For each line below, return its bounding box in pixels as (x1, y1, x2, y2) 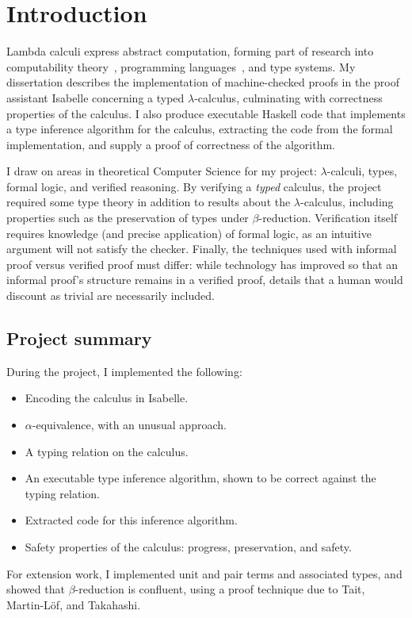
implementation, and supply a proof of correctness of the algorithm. (6, 136, 335, 152)
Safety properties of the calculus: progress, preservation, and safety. (25, 538, 352, 555)
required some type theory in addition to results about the (6, 194, 291, 210)
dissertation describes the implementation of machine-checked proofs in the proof (6, 74, 399, 90)
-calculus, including (300, 194, 394, 210)
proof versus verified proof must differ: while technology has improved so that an (6, 255, 399, 272)
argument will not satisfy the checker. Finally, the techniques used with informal (6, 240, 397, 257)
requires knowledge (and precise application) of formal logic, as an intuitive (6, 225, 372, 241)
